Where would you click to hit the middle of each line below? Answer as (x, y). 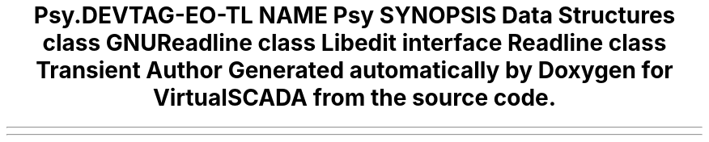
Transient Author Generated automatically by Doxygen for (354, 70)
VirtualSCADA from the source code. (354, 98)
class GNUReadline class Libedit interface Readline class (354, 43)
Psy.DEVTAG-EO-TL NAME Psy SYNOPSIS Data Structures (354, 15)
